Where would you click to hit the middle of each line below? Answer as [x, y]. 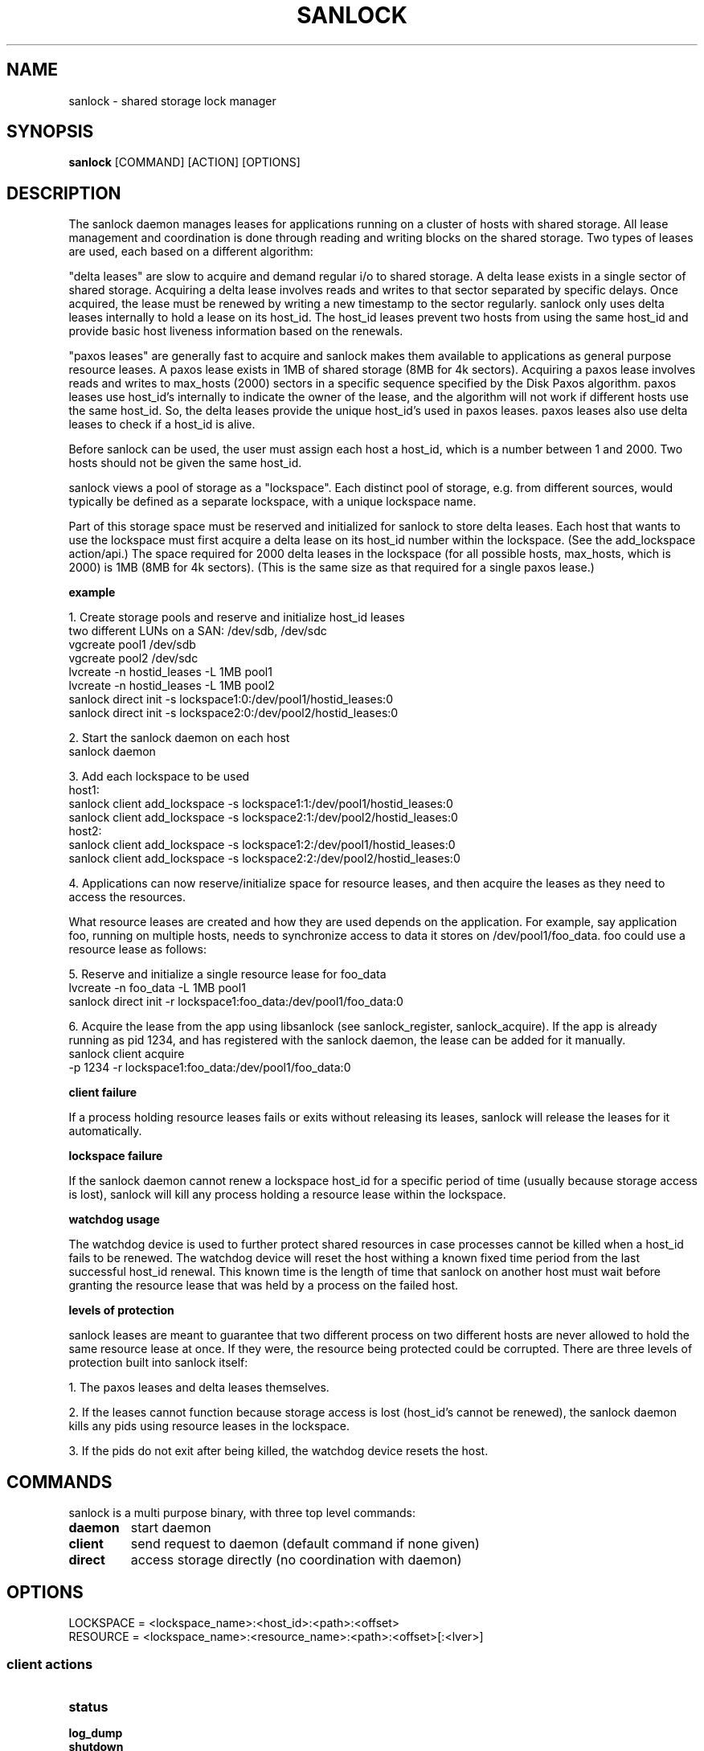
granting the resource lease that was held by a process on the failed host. [264, 1286]
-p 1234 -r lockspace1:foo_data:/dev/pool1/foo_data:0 [210, 1068]
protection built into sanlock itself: [158, 1363]
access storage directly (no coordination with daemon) [296, 1560]
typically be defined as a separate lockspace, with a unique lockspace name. [272, 502]
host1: [84, 790]
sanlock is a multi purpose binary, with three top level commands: [242, 1513]
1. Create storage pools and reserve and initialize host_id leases [237, 617]
